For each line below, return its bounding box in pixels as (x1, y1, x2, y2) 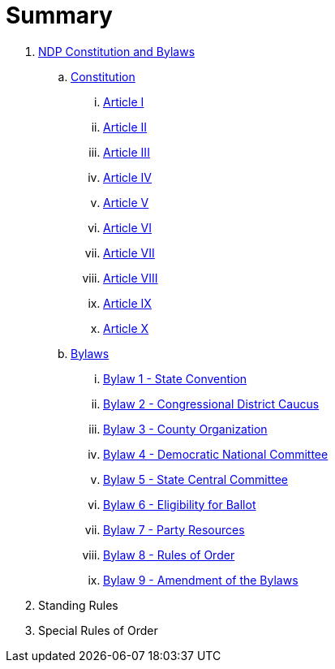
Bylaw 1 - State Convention (103, 371, 247, 386)
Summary (6, 2, 113, 29)
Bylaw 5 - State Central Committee (103, 472, 288, 486)
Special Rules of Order (38, 623, 158, 637)
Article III (103, 145, 150, 159)
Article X (103, 321, 149, 335)
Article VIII (103, 270, 158, 285)
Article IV (103, 170, 152, 184)
